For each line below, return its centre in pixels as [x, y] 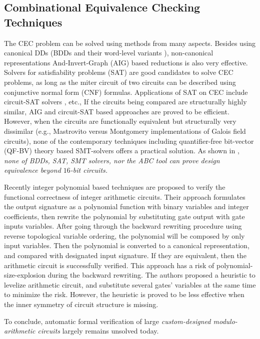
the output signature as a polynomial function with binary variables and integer [126, 206]
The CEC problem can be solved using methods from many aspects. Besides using [130, 43]
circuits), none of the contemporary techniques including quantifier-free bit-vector [129, 141]
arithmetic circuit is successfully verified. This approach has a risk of [109, 265]
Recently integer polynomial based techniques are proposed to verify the [115, 186]
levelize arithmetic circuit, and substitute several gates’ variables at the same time [130, 284]
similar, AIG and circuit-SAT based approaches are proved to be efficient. [117, 111]
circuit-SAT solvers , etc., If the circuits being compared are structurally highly [125, 102]
